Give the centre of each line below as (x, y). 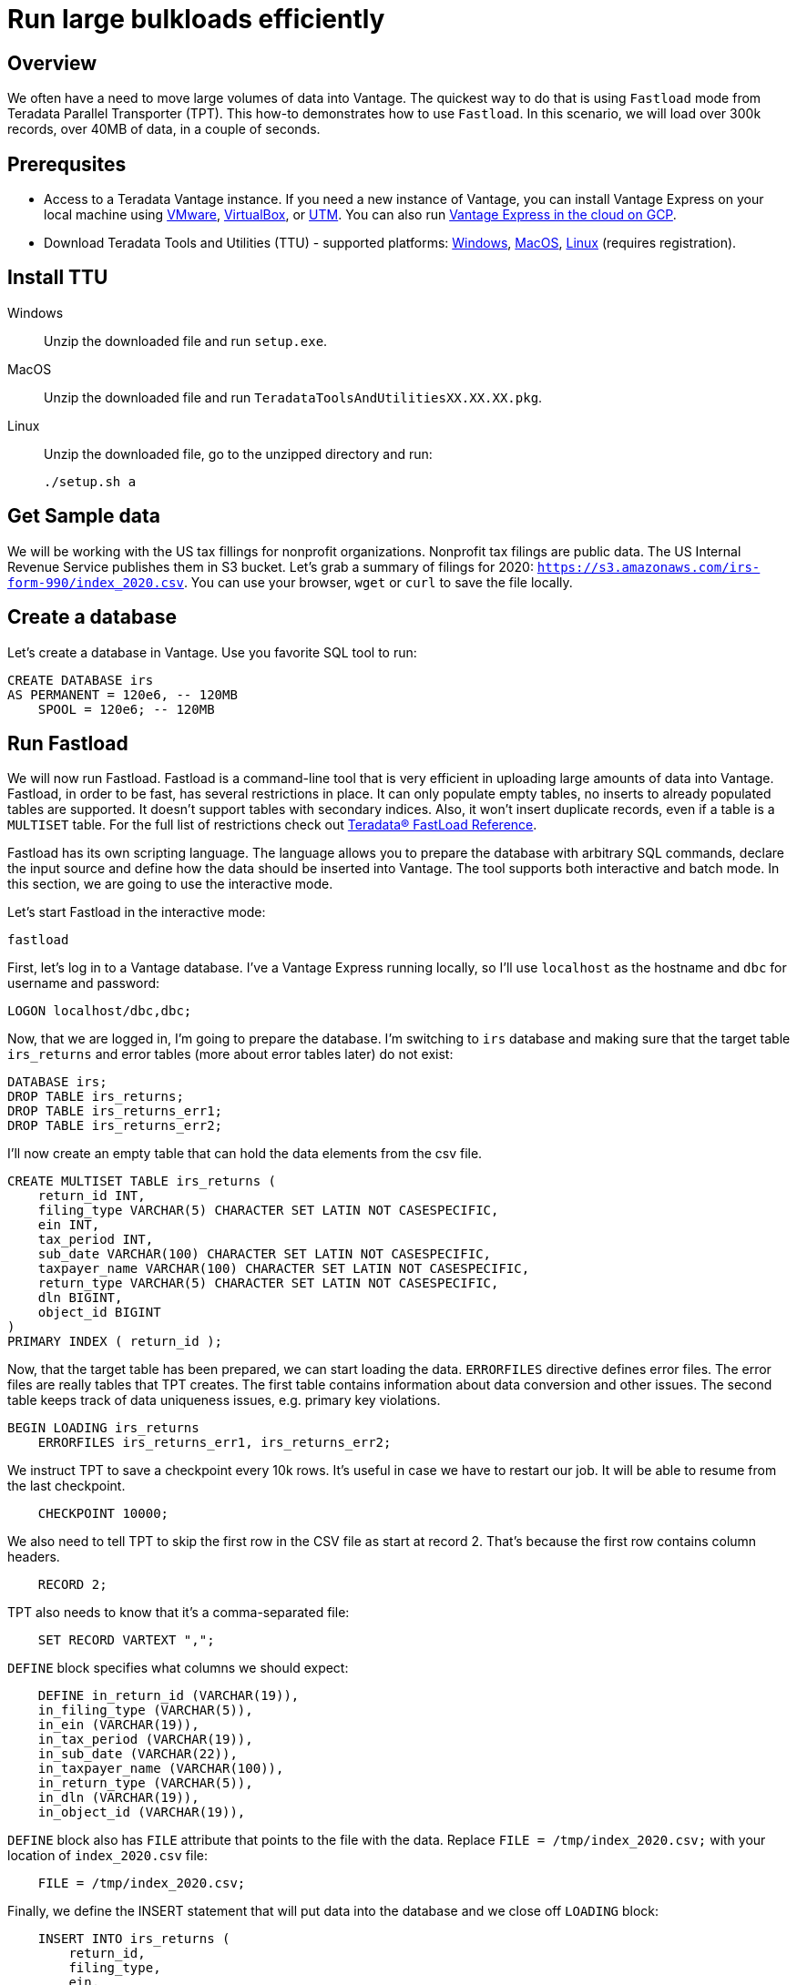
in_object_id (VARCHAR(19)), (142, 1812)
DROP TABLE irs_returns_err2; (115, 1126)
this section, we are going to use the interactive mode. (170, 884)
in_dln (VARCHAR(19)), (118, 1798)
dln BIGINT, (80, 1298)
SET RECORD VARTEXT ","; (126, 1640)
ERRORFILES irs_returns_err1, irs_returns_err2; (215, 1443)
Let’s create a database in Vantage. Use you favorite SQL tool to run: (212, 652)
